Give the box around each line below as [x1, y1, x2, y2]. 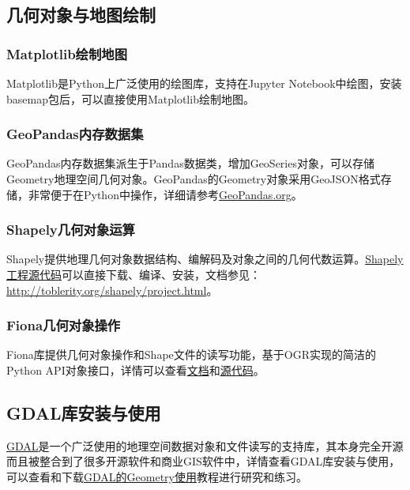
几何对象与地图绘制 [6, 2, 156, 27]
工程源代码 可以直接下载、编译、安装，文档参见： [6, 266, 261, 282]
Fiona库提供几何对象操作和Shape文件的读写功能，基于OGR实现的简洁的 [6, 346, 376, 363]
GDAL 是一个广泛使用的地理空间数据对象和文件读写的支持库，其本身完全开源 [6, 437, 404, 454]
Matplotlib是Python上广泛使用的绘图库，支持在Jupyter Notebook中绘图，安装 [6, 75, 402, 91]
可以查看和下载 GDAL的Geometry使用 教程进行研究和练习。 [6, 468, 307, 484]
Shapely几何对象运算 [6, 220, 135, 239]
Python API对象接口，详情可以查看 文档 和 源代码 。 [6, 362, 265, 378]
